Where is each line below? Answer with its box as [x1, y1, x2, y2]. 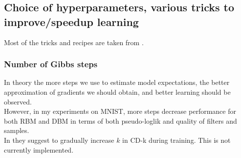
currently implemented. [4, 144, 74, 155]
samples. [4, 125, 29, 135]
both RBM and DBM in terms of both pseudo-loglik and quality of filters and [4, 115, 237, 126]
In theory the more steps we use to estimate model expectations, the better [4, 77, 230, 87]
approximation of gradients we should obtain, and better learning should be [4, 87, 231, 97]
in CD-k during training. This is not [122, 134, 231, 145]
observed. [4, 96, 32, 106]
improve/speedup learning [4, 14, 139, 29]
